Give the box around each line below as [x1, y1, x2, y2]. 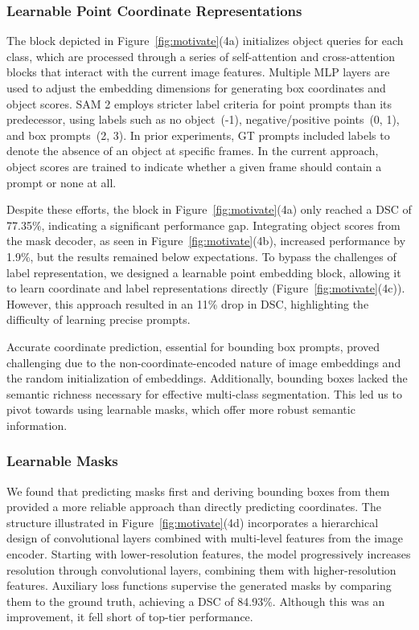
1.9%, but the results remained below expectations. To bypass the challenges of [6, 247, 396, 264]
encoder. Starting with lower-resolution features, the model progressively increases [6, 546, 411, 562]
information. [6, 416, 68, 433]
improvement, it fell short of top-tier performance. [6, 608, 253, 625]
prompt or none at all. [6, 174, 117, 190]
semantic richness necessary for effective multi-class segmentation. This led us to [6, 385, 402, 402]
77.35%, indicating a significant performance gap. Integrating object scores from [6, 216, 401, 233]
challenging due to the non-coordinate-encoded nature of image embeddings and [6, 354, 401, 370]
